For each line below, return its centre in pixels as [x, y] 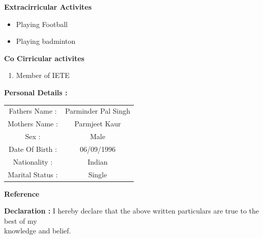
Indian [98, 161]
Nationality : [33, 161]
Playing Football [42, 24]
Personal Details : [36, 92]
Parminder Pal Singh [97, 111]
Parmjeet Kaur [98, 124]
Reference [22, 193]
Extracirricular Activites [48, 7]
